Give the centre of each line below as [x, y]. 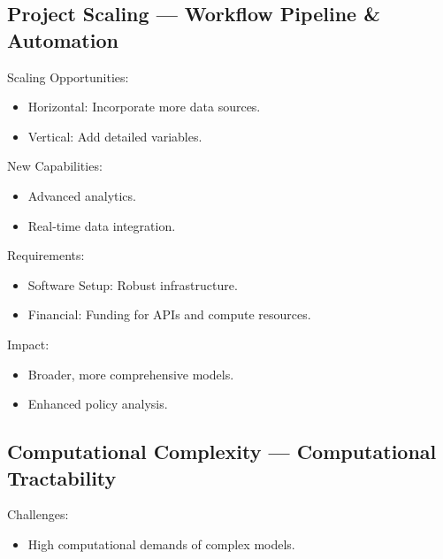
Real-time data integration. [102, 225]
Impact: [28, 344]
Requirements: [46, 255]
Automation [63, 39]
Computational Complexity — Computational [222, 452]
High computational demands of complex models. [161, 544]
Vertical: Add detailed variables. [115, 136]
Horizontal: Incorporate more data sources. [144, 107]
